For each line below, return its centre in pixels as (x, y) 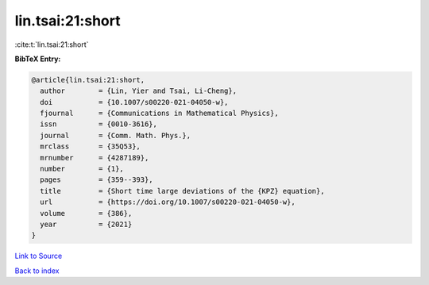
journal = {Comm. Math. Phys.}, (115, 135)
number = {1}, (82, 169)
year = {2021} (86, 224)
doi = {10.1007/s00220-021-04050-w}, (134, 102)
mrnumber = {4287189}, (95, 158)
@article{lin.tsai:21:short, (88, 80)
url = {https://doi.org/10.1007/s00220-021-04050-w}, (168, 202)
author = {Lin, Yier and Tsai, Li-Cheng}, (139, 91)
